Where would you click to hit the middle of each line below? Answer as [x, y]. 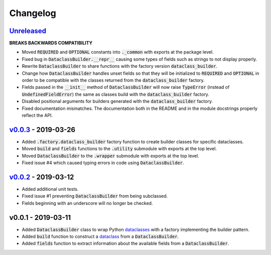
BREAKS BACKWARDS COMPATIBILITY [51, 43]
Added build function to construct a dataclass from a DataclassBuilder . [100, 236]
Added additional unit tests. [50, 189]
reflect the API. [37, 115]
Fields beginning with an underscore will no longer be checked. [87, 203]
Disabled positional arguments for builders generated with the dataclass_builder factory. [117, 101]
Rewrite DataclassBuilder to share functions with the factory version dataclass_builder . [120, 66]
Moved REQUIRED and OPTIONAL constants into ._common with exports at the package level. [118, 52]
